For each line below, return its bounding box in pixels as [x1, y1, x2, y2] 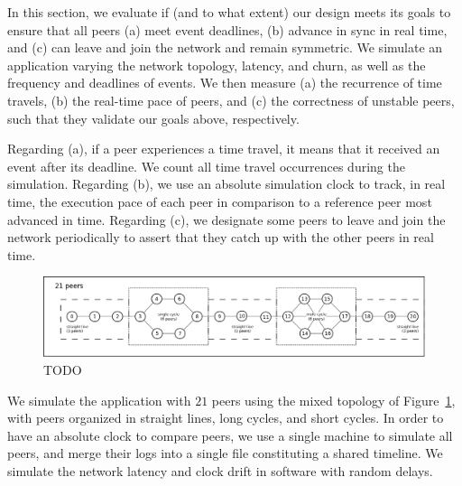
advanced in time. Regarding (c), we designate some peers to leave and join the [7, 210, 446, 229]
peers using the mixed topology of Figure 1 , [211, 390, 456, 409]
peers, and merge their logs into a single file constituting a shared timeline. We [7, 444, 443, 463]
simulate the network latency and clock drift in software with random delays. [7, 461, 433, 480]
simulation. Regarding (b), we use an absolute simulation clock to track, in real [7, 174, 446, 193]
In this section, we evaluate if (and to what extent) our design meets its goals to [7, 3, 451, 21]
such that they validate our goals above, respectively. [7, 108, 300, 127]
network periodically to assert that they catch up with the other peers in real [7, 228, 434, 247]
